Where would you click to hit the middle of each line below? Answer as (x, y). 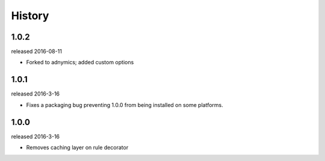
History (30, 16)
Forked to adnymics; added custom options (80, 62)
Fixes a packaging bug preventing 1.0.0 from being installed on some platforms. (125, 105)
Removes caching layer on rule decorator (77, 148)
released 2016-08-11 (37, 52)
